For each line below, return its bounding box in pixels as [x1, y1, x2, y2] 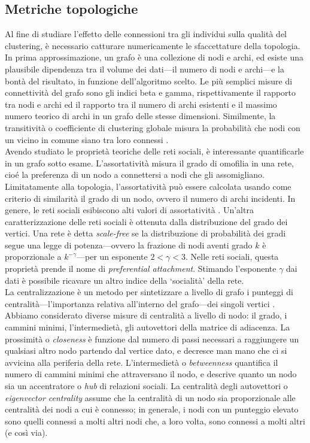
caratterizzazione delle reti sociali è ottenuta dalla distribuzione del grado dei [5, 215, 288, 227]
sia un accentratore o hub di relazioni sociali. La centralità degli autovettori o [5, 380, 288, 392]
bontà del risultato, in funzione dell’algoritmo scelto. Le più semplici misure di [5, 74, 293, 87]
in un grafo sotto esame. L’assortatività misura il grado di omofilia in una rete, [5, 156, 294, 169]
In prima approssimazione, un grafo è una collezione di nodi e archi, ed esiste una [5, 51, 304, 63]
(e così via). [5, 426, 48, 439]
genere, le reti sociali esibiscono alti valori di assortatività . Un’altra [5, 204, 254, 216]
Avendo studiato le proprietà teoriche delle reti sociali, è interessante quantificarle [5, 145, 304, 157]
